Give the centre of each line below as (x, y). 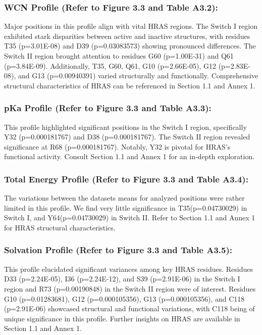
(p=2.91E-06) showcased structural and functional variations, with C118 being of (129, 308)
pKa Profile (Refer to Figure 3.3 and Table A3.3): (108, 108)
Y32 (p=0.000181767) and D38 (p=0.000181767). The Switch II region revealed (127, 137)
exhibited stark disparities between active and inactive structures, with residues (127, 36)
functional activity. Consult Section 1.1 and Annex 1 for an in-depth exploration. (129, 156)
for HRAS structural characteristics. (60, 227)
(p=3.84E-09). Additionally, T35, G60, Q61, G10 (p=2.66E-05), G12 (110, 65)
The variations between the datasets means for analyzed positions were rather (124, 198)
